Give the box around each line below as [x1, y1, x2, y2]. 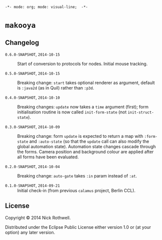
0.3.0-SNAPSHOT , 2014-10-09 [5, 124, 60, 130]
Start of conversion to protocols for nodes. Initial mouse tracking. [17, 61, 148, 66]
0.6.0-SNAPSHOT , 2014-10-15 [5, 51, 60, 57]
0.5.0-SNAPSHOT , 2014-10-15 [5, 70, 60, 76]
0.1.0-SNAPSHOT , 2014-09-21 [5, 182, 60, 188]
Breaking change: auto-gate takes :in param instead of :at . [17, 173, 137, 178]
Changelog [5, 38, 39, 46]
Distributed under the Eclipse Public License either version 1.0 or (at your [5, 224, 151, 230]
